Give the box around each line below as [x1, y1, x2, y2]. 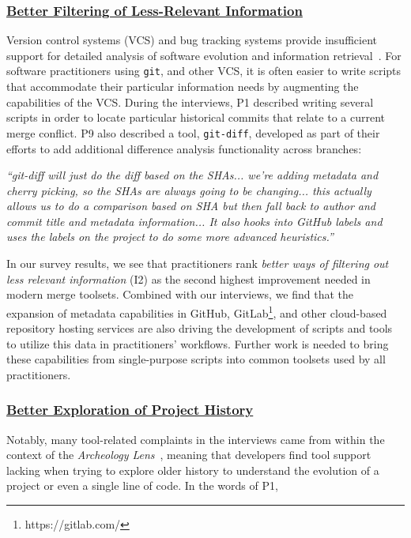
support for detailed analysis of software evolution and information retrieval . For [6, 47, 402, 63]
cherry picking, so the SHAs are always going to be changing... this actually [6, 182, 371, 198]
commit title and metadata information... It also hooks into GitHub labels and [6, 213, 383, 229]
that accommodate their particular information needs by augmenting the [6, 78, 359, 95]
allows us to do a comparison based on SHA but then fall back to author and [6, 198, 376, 214]
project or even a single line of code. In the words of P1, [6, 477, 278, 494]
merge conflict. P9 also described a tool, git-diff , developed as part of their [6, 124, 380, 141]
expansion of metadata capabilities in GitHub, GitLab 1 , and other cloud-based [6, 302, 387, 321]
